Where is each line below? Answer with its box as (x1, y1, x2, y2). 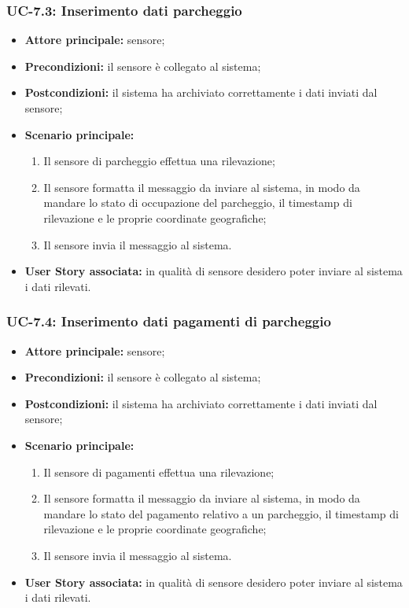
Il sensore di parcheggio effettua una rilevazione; (43, 153, 275, 169)
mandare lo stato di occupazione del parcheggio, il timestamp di (43, 194, 352, 211)
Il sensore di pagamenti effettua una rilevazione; (43, 463, 275, 480)
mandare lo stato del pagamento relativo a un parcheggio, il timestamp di (43, 505, 399, 521)
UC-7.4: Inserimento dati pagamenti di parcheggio (6, 311, 331, 331)
